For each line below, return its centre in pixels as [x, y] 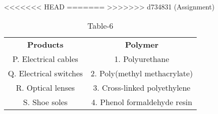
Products [45, 44]
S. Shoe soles [45, 102]
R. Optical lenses [45, 87]
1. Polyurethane [142, 58]
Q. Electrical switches [46, 73]
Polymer [142, 44]
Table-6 [100, 25]
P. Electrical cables [45, 58]
